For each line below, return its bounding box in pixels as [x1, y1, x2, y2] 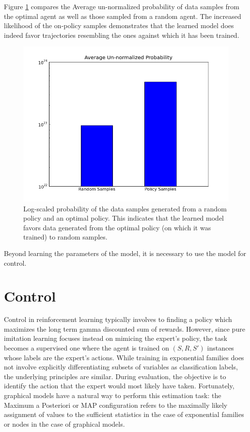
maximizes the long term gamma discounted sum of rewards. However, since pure [4, 323, 245, 334]
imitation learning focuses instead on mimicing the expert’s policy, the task [4, 333, 227, 343]
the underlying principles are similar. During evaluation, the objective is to [4, 371, 226, 381]
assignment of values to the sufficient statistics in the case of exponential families [4, 409, 244, 419]
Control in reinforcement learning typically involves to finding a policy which [4, 314, 232, 324]
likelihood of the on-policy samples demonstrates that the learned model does [4, 20, 234, 31]
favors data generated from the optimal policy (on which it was [23, 222, 211, 232]
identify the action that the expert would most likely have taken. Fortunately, [4, 381, 234, 391]
